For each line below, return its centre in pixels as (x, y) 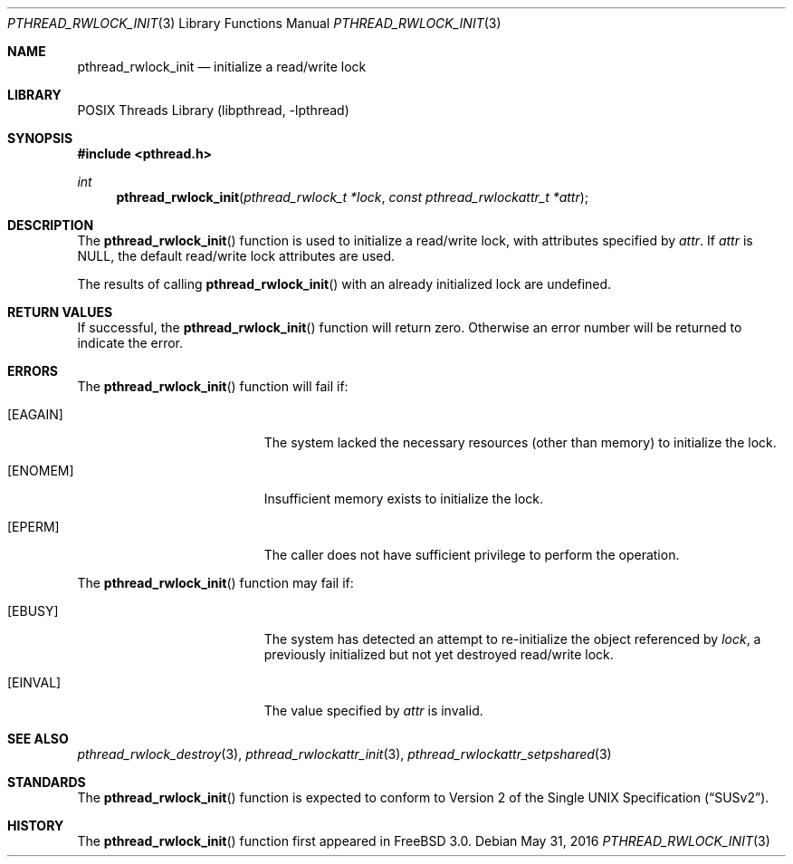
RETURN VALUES (60, 312)
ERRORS (33, 371)
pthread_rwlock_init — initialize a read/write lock (222, 67)
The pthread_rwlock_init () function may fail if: (215, 583)
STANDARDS (47, 782)
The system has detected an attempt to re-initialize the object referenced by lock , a (512, 639)
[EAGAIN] (35, 414)
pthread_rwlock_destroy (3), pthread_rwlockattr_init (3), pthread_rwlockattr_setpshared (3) (344, 754)
